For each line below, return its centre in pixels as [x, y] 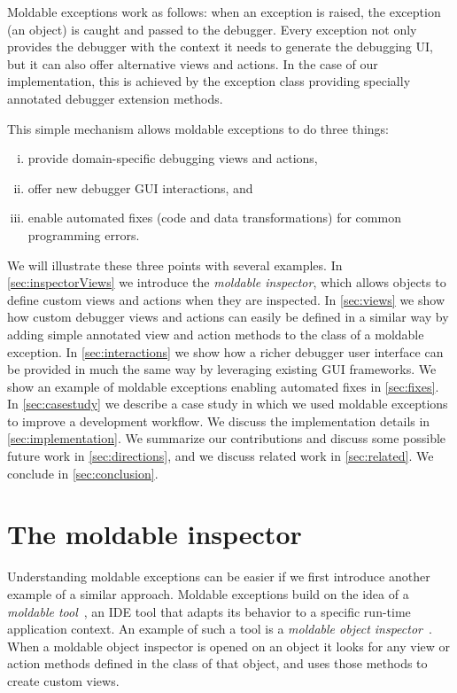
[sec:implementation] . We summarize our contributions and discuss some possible [227, 438]
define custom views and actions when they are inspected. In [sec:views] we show [226, 299]
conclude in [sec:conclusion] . [83, 473]
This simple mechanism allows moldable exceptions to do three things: [198, 128]
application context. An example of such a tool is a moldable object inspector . [220, 629]
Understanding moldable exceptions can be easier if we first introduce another [219, 576]
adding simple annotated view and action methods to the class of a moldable [216, 334]
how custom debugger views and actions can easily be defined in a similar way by [228, 317]
